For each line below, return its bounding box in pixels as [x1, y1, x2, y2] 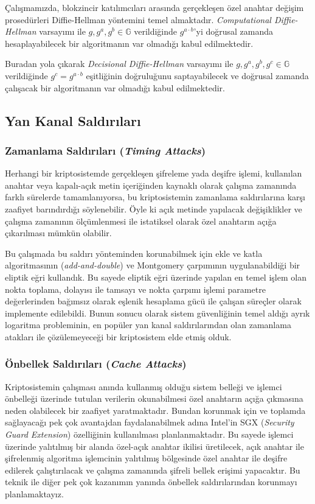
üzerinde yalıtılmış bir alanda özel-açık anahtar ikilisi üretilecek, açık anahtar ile [5, 439, 304, 452]
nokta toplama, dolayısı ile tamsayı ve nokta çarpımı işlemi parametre [5, 282, 266, 295]
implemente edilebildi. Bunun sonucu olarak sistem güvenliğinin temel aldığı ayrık [5, 306, 310, 319]
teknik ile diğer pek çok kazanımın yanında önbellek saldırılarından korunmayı [5, 475, 297, 488]
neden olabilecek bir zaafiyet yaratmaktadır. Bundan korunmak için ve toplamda [5, 404, 306, 416]
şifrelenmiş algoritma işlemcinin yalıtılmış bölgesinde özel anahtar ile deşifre [5, 452, 288, 464]
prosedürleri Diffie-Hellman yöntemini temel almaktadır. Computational [5, 13, 271, 26]
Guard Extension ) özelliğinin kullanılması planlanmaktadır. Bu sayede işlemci [5, 428, 294, 441]
